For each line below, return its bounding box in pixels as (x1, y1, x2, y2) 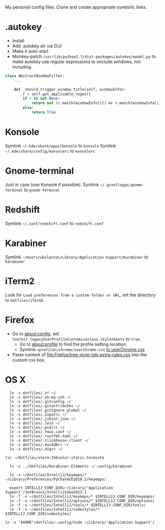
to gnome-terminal (24, 187, 60, 193)
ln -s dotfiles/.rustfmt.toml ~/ (9, 433, 78, 438)
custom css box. (12, 357, 46, 363)
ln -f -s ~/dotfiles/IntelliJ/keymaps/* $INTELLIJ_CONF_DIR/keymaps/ (9, 494, 155, 499)
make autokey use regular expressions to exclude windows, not (12, 59, 141, 65)
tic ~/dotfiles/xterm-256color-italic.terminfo (5, 455, 105, 460)
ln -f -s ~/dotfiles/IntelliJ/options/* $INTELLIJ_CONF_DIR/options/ (9, 498, 155, 503)
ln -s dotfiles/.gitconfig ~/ (9, 399, 71, 404)
